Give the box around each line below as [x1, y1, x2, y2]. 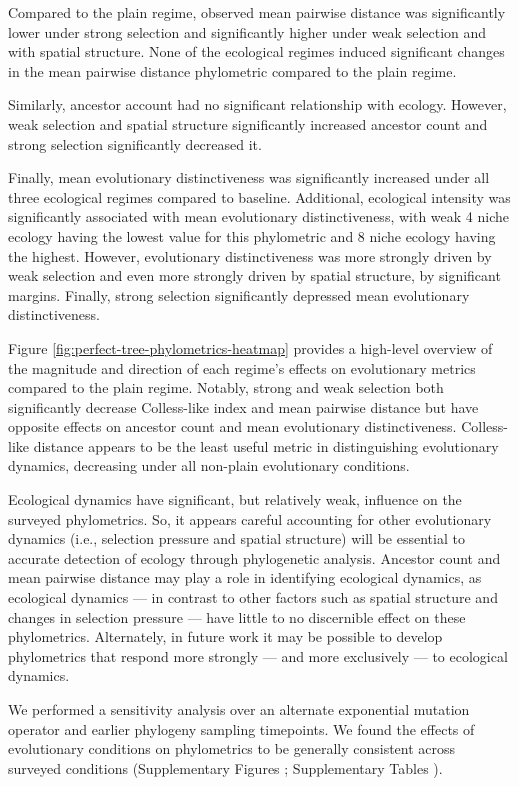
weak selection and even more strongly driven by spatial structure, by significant [8, 265, 501, 286]
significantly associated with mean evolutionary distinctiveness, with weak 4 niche [8, 206, 509, 227]
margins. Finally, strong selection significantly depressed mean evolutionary [8, 284, 470, 305]
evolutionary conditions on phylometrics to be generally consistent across [8, 738, 456, 759]
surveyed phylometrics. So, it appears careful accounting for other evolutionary [8, 508, 492, 529]
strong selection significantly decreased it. [8, 133, 262, 154]
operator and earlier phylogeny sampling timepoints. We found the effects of [8, 718, 475, 739]
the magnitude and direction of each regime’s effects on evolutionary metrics [8, 357, 476, 378]
